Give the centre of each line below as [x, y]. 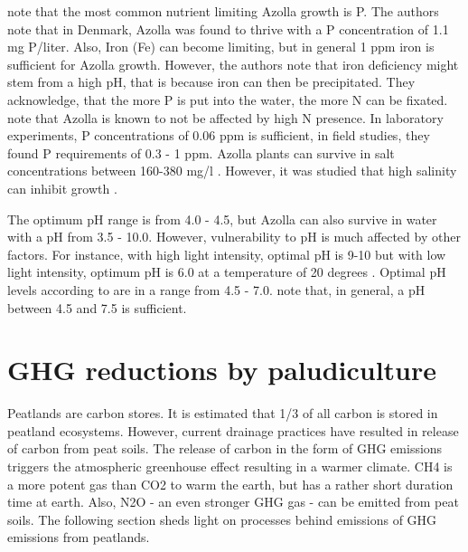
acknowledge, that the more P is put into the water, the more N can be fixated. [228, 99]
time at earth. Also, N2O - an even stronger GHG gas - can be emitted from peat [233, 502]
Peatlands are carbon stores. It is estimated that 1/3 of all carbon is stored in [223, 413]
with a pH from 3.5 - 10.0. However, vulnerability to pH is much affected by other [234, 237]
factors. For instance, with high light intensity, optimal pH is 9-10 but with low [227, 254]
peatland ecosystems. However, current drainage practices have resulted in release [233, 430]
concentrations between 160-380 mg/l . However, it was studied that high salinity [232, 171]
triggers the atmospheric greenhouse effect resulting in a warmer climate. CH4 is [230, 466]
